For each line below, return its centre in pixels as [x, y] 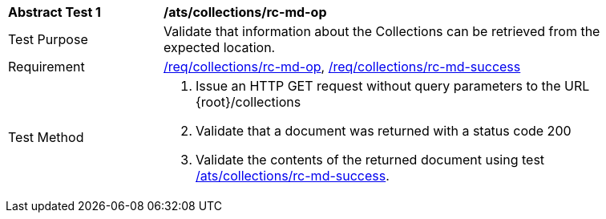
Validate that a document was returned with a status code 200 [384, 131]
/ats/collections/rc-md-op [245, 12]
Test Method [46, 137]
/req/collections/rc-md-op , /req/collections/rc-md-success [342, 67]
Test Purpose [48, 39]
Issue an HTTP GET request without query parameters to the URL [393, 86]
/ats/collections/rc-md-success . [293, 176]
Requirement [46, 67]
